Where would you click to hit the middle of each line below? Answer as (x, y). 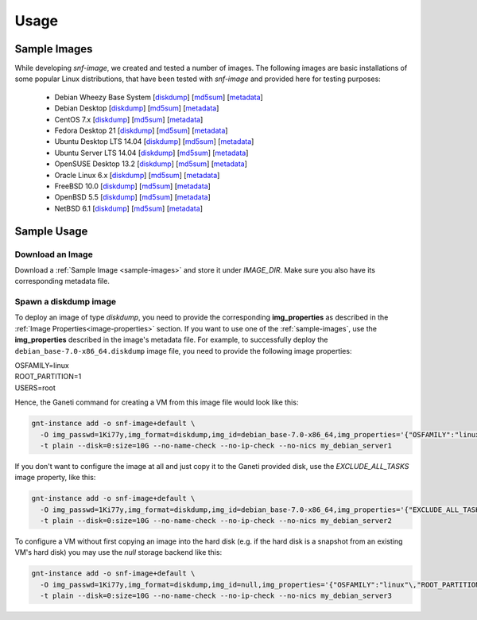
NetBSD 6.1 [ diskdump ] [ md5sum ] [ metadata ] (128, 208)
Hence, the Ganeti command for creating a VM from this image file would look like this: (157, 402)
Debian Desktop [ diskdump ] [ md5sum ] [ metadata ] (137, 108)
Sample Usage (51, 231)
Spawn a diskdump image (66, 302)
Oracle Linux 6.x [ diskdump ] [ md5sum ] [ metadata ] (137, 175)
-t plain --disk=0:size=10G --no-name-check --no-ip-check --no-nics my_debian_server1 (216, 446)
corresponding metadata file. (62, 281)
